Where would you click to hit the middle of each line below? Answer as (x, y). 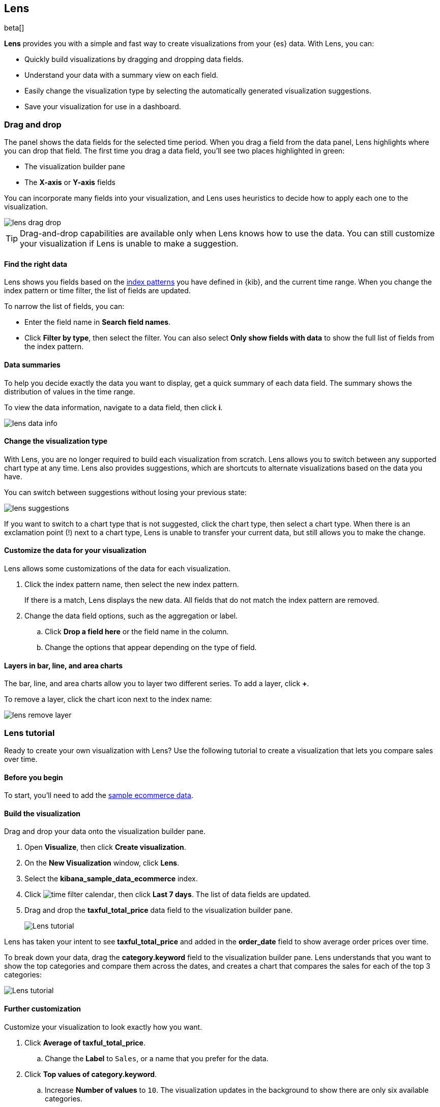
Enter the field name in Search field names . (98, 322)
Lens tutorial (30, 733)
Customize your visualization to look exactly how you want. (103, 1027)
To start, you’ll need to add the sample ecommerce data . (99, 795)
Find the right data (36, 264)
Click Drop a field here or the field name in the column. (137, 632)
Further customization (42, 1009)
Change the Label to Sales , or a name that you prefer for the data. (157, 1058)
